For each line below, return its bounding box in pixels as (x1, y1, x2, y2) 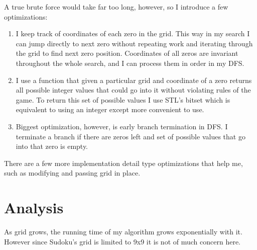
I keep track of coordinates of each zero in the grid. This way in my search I (16, 28, 250, 39)
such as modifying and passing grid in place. (4, 168, 141, 178)
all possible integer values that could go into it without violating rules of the (16, 85, 251, 95)
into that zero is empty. (16, 141, 88, 151)
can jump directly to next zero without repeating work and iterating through (16, 38, 253, 48)
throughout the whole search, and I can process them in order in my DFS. (16, 57, 244, 68)
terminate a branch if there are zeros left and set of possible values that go (16, 131, 245, 141)
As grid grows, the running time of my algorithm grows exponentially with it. (4, 226, 242, 237)
